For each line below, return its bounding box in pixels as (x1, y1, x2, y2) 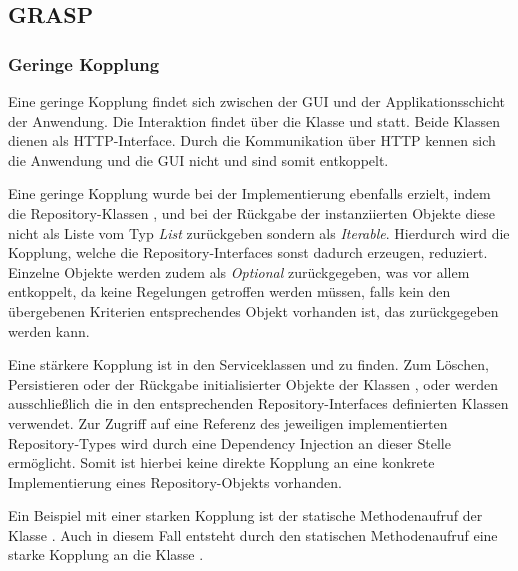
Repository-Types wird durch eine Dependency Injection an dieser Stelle (8, 432, 451, 453)
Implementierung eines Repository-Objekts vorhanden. (8, 471, 342, 492)
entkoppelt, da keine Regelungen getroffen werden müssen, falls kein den (8, 281, 451, 302)
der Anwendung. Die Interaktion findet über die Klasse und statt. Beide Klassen (8, 110, 501, 131)
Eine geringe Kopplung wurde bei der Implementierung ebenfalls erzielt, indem (8, 183, 491, 204)
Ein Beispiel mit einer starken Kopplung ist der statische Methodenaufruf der (8, 505, 483, 526)
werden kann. (8, 320, 90, 341)
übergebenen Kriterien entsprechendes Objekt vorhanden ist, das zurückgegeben (8, 300, 499, 321)
